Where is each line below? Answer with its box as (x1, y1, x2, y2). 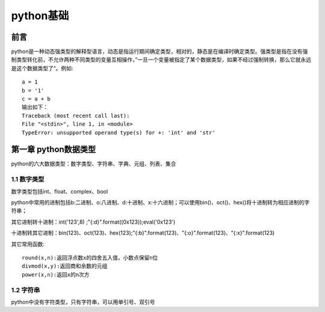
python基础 (11, 9, 69, 22)
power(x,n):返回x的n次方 (22, 271, 90, 278)
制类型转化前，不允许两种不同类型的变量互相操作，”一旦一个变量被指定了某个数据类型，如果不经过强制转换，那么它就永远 (11, 56, 312, 63)
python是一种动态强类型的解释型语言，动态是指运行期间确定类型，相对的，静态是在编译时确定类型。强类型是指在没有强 (11, 48, 308, 55)
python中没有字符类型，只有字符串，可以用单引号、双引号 (11, 298, 155, 305)
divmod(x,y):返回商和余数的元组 (22, 263, 108, 270)
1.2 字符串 (11, 286, 40, 294)
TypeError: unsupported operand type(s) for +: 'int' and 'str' (22, 129, 216, 136)
